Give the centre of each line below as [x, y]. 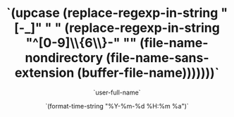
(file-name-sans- [157, 58]
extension [44, 73]
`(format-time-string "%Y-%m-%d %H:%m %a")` [117, 106]
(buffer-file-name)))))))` [148, 73]
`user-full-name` [117, 92]
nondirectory [64, 58]
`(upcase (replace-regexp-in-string [112, 13]
